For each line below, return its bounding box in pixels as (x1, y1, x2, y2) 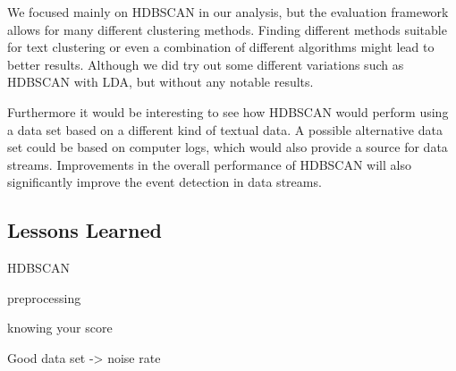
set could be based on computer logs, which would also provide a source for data (7, 138, 448, 156)
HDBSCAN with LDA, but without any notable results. (7, 72, 314, 91)
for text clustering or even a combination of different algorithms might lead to (7, 38, 435, 56)
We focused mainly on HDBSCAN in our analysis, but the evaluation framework (7, 3, 449, 21)
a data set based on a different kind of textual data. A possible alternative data (7, 120, 443, 139)
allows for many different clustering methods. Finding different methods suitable (7, 20, 447, 38)
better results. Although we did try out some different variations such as (7, 55, 404, 73)
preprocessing (7, 288, 81, 307)
